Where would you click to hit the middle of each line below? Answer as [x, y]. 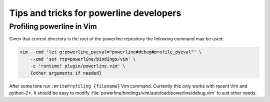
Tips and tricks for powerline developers [95, 13]
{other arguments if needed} [66, 73]
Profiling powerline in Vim [53, 26]
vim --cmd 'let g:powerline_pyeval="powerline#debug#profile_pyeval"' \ [111, 52]
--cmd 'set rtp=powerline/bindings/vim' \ [83, 59]
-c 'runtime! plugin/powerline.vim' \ [78, 66]
